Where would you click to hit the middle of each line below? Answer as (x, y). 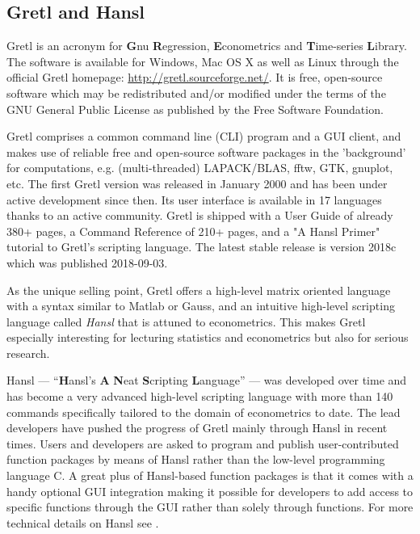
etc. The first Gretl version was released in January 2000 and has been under (197, 183)
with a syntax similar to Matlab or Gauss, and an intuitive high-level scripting (201, 306)
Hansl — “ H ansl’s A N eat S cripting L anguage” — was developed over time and (207, 380)
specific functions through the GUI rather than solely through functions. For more (210, 507)
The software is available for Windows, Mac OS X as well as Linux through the (203, 61)
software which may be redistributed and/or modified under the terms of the (196, 93)
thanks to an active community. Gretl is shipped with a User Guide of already (200, 215)
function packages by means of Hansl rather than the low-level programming (196, 459)
